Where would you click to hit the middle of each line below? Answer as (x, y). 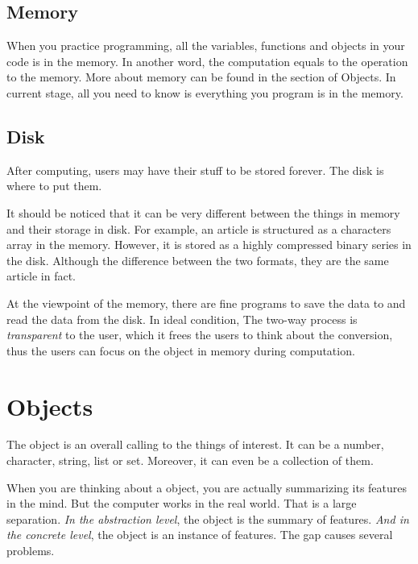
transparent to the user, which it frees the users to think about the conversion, (200, 335)
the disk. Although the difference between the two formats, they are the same (198, 260)
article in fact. (41, 276)
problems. (31, 550)
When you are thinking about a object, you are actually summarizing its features (207, 487)
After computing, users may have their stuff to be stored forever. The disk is (195, 170)
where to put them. (54, 186)
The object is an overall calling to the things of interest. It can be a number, (195, 444)
